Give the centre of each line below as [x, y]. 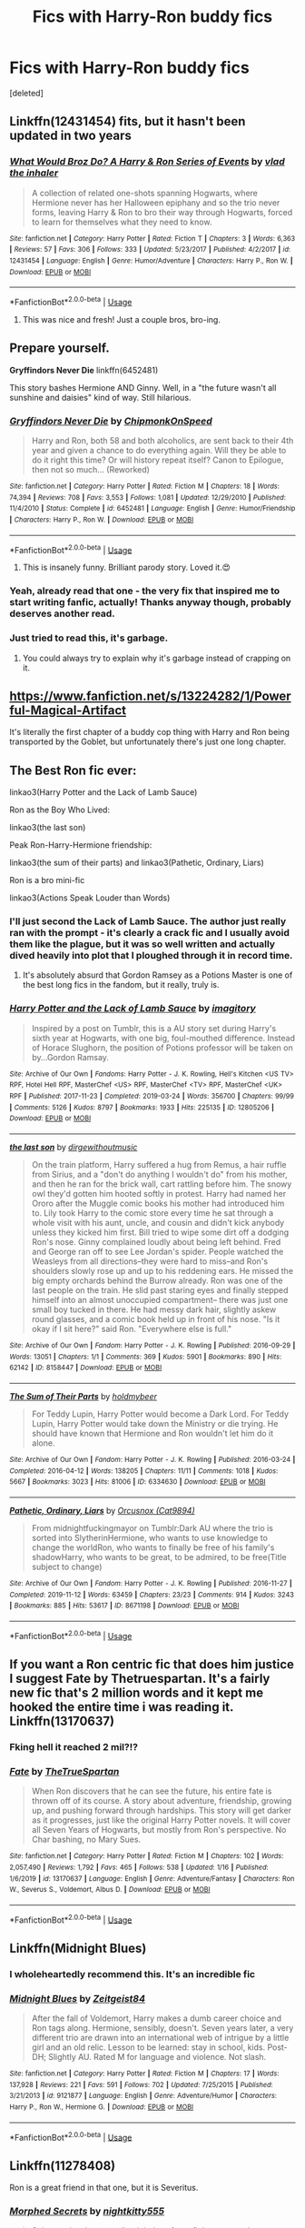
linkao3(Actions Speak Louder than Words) [90, 898]
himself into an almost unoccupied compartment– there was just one [160, 1300]
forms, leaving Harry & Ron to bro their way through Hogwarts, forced [162, 212]
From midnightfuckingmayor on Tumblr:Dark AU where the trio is [152, 1527]
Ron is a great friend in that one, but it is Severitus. [104, 2188]
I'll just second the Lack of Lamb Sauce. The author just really [148, 921]
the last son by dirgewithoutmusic [74, 1148]
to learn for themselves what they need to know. [122, 222]
